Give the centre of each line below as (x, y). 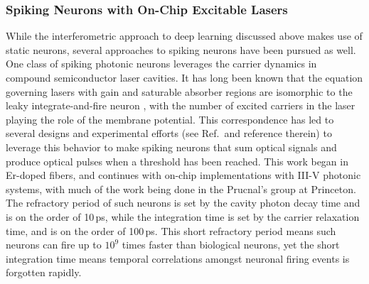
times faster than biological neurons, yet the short (231, 245)
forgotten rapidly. (44, 272)
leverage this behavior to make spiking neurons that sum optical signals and (171, 147)
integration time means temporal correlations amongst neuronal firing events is (178, 258)
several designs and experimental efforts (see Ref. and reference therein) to (169, 133)
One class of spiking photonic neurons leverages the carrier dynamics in (161, 64)
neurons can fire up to (54, 245)
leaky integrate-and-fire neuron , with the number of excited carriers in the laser (181, 105)
